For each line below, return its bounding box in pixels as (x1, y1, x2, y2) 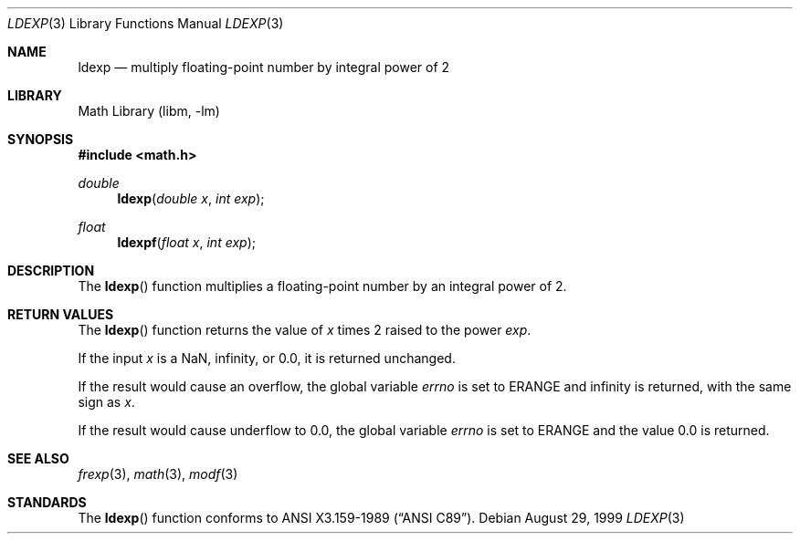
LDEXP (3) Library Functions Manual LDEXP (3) (7, 16, 284, 31)
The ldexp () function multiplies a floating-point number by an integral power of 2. (78, 278, 567, 294)
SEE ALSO (7, 451, 69, 466)
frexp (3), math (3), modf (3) (78, 466, 238, 482)
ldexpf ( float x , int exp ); (117, 234, 256, 250)
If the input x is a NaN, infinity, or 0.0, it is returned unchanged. (78, 350, 456, 366)
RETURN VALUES (7, 307, 114, 322)
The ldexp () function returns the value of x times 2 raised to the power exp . (78, 322, 532, 338)
